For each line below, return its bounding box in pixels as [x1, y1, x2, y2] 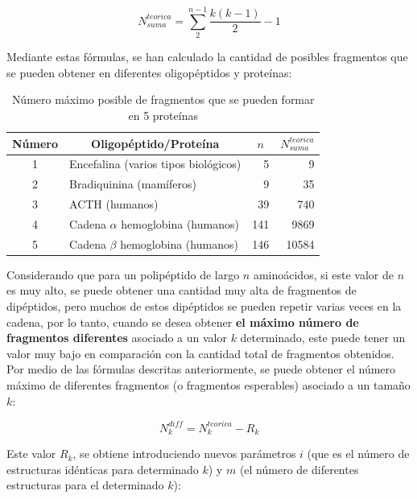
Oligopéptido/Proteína [91, 134, 220, 151]
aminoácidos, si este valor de [253, 266, 394, 282]
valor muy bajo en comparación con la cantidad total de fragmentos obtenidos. [6, 344, 394, 361]
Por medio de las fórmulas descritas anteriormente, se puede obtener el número [6, 361, 396, 377]
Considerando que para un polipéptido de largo [6, 266, 240, 282]
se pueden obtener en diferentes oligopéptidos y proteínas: [6, 64, 292, 80]
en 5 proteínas [128, 106, 198, 123]
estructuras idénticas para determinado [6, 460, 199, 477]
